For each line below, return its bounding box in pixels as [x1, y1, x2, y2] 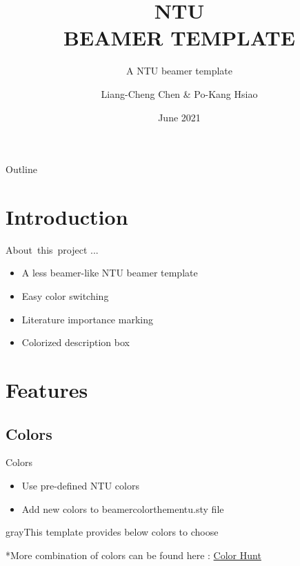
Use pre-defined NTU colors [21, 478, 139, 492]
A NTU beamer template [126, 63, 232, 78]
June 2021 [158, 110, 201, 124]
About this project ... [6, 242, 99, 256]
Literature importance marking [21, 312, 153, 326]
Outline [6, 162, 37, 176]
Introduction [6, 202, 128, 230]
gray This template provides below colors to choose [6, 525, 219, 539]
